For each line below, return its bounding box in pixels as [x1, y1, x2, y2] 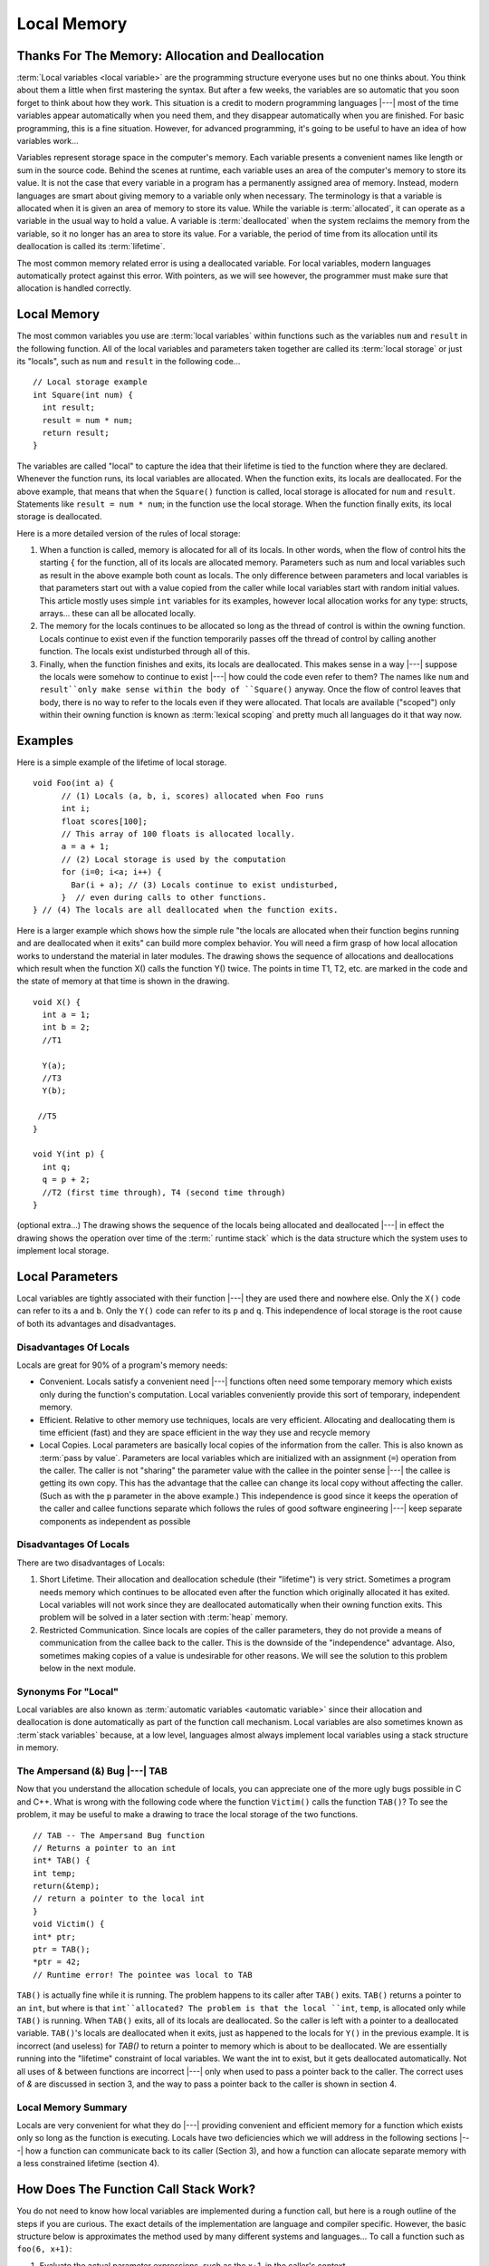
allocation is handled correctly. [16, 283, 131, 294]
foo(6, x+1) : [16, 2243, 72, 2254]
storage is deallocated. [16, 511, 102, 522]
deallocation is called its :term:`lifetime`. [16, 241, 166, 252]
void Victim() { [33, 1919, 105, 1930]
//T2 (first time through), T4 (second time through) [42, 1187, 286, 1197]
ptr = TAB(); [33, 1944, 91, 1955]
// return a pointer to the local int [33, 1893, 206, 1903]
